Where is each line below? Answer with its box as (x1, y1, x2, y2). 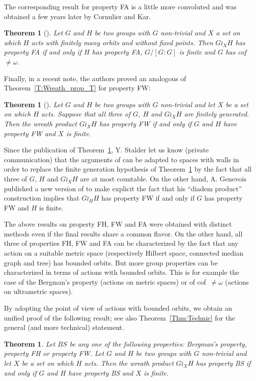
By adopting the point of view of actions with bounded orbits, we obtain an (4, 303, 232, 313)
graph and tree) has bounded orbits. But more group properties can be (4, 257, 218, 267)
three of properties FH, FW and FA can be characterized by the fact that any (4, 238, 239, 248)
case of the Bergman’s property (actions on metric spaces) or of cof (4, 276, 206, 287)
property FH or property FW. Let (4, 348, 104, 358)
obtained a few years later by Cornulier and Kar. (4, 11, 151, 21)
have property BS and (68, 367, 133, 378)
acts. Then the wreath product (84, 358, 174, 368)
